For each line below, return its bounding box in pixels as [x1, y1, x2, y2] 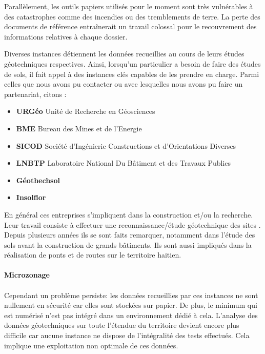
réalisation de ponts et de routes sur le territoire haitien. [4, 249, 181, 260]
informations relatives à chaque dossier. [4, 31, 128, 42]
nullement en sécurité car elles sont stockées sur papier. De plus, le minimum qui [4, 300, 257, 310]
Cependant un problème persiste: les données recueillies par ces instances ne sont [4, 289, 258, 300]
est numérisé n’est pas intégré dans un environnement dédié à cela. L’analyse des [4, 309, 258, 320]
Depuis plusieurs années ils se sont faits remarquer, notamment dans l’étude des [4, 229, 255, 240]
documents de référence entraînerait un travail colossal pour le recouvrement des [4, 21, 257, 32]
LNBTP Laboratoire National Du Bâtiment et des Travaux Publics [16, 158, 231, 168]
